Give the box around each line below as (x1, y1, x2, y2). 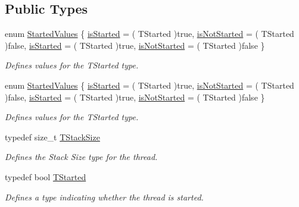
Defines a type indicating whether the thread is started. (5, 190, 204, 203)
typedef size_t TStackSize (5, 130, 100, 143)
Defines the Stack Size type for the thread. (5, 150, 158, 163)
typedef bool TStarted (5, 170, 86, 183)
